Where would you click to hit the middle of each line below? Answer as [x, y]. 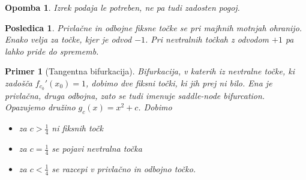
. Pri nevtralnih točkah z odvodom [207, 39]
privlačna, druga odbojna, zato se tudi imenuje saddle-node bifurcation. [135, 95]
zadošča [19, 82]
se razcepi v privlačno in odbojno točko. [124, 168]
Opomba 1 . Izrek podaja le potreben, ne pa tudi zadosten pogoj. [122, 7]
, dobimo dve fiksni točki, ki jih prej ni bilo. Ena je [179, 82]
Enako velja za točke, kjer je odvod [68, 39]
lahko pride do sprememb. [52, 51]
